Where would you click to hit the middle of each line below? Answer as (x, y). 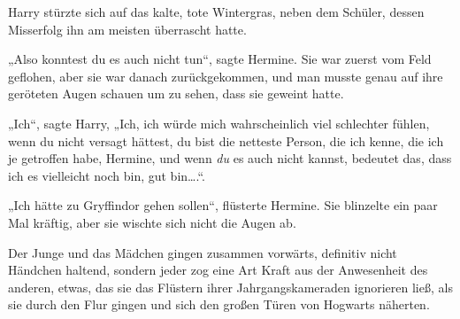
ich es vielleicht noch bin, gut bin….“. (107, 175)
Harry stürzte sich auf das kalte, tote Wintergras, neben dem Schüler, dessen (216, 12)
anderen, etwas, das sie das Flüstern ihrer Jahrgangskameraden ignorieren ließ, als (230, 287)
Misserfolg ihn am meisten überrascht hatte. (127, 29)
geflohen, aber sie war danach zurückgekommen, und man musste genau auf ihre (226, 76)
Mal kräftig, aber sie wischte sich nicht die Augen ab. (152, 222)
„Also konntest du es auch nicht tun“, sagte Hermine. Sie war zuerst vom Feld (220, 59)
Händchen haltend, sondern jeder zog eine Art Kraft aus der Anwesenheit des (218, 270)
